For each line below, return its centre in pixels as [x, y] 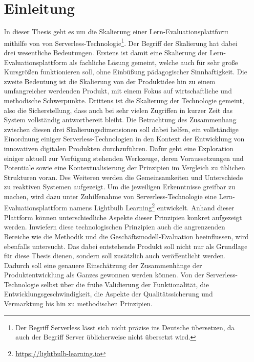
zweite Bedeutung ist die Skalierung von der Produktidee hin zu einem [110, 81]
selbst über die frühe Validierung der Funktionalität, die [125, 284]
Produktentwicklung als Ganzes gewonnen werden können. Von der [104, 275]
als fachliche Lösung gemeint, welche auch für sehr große [154, 62]
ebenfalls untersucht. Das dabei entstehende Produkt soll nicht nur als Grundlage [126, 246]
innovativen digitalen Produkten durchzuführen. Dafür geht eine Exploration [119, 148]
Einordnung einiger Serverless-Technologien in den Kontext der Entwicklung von [124, 139]
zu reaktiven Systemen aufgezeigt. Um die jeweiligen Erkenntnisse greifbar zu [120, 187]
